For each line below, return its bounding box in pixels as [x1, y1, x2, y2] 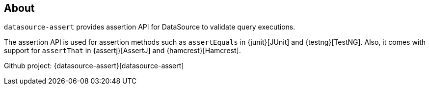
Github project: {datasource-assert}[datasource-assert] [4, 61, 184, 70]
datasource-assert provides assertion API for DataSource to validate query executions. [4, 23, 295, 31]
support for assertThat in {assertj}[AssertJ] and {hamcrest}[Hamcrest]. [4, 46, 241, 55]
